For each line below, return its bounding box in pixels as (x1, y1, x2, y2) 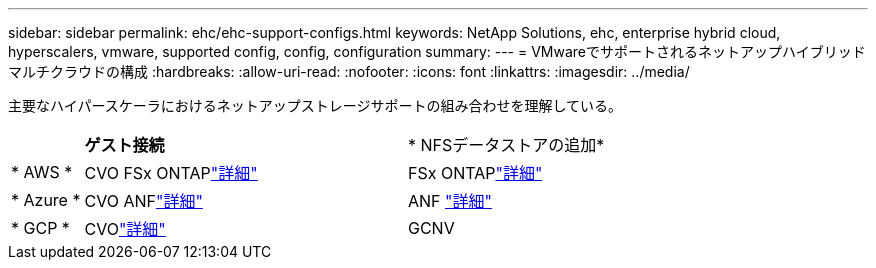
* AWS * (11, 162, 73, 182)
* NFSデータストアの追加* (407, 135, 605, 155)
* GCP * (11, 218, 70, 238)
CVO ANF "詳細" (84, 191, 203, 211)
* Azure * (11, 190, 81, 210)
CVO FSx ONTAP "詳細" (84, 163, 258, 183)
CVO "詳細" (84, 219, 166, 239)
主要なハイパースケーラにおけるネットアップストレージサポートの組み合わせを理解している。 (8, 97, 623, 114)
